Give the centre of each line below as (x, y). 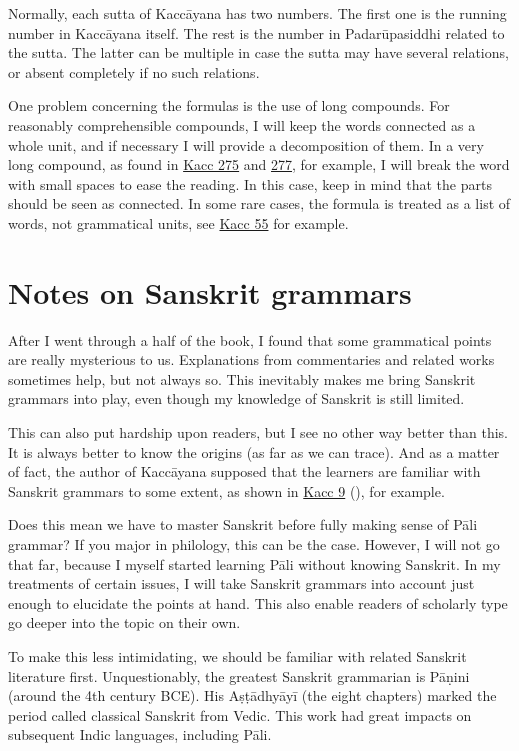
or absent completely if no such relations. (134, 71)
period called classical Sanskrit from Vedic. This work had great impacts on (240, 714)
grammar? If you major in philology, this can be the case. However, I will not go (254, 544)
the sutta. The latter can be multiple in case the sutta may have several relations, (258, 52)
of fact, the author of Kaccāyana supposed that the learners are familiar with (244, 471)
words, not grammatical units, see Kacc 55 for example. (178, 222)
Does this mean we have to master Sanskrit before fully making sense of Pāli (243, 524)
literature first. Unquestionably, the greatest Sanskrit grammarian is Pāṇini (239, 675)
